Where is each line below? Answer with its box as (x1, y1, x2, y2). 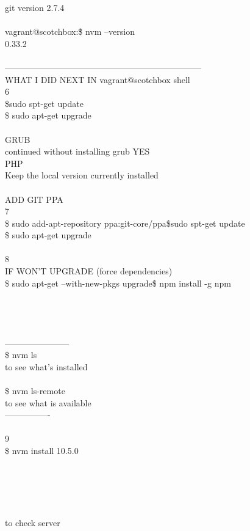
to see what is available (5, 396, 91, 409)
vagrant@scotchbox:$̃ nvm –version (5, 25, 135, 38)
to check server (5, 516, 60, 529)
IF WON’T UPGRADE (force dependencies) (5, 265, 173, 277)
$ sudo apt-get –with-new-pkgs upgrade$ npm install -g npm (5, 276, 231, 289)
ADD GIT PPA (5, 192, 63, 205)
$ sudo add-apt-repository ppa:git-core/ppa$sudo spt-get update (5, 216, 245, 229)
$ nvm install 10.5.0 (5, 444, 79, 456)
